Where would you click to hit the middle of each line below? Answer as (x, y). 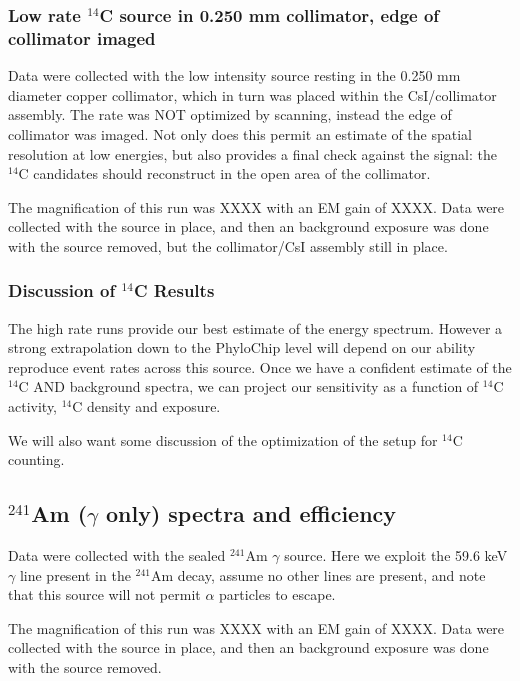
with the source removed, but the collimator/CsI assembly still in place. (228, 245)
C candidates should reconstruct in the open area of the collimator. (224, 173)
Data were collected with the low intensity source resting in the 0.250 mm (234, 75)
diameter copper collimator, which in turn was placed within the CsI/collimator (252, 94)
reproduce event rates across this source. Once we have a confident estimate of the (260, 366)
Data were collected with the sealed (117, 555)
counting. (36, 459)
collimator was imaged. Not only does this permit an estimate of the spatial (240, 133)
